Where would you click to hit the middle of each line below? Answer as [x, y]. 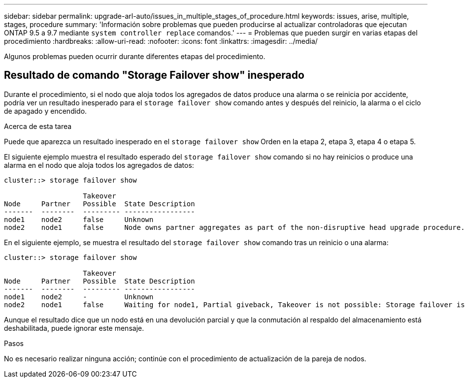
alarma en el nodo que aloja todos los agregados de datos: [99, 165]
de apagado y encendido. [46, 111]
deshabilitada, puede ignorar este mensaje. [74, 328]
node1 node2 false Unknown [79, 219]
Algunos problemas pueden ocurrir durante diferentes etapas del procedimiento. [135, 56]
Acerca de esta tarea [38, 126]
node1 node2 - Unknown [79, 297]
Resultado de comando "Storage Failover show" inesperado [154, 75]
